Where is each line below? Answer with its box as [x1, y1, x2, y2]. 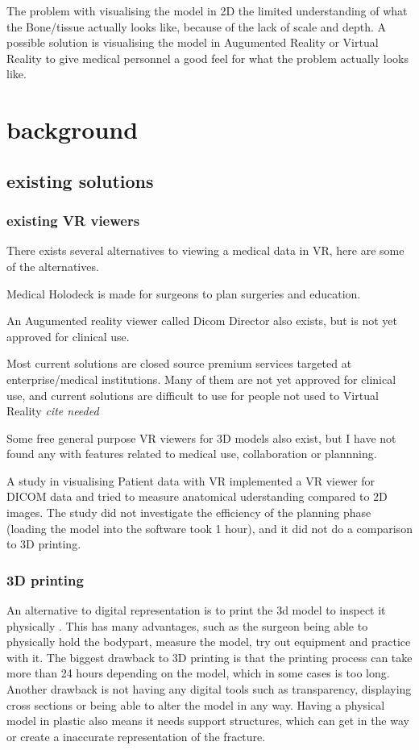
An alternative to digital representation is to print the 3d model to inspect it [6, 602, 386, 619]
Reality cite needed [6, 402, 99, 419]
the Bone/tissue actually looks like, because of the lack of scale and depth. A [6, 18, 387, 35]
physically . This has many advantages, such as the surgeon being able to [6, 617, 368, 634]
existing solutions [6, 168, 154, 193]
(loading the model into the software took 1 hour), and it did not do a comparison [6, 519, 413, 536]
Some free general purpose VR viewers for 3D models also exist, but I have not [6, 429, 396, 446]
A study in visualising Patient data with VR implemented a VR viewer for [6, 472, 375, 489]
